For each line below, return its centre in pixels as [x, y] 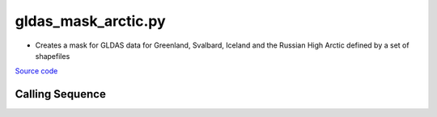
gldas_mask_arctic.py [90, 21]
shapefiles [53, 56]
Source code [36, 71]
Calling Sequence [61, 94]
